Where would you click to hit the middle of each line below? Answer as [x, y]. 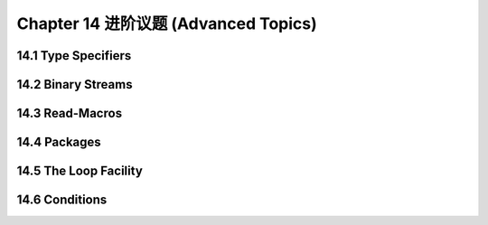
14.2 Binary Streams [75, 84]
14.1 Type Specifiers [74, 56]
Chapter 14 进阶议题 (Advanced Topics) [167, 23]
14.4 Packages [59, 142]
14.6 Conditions [62, 200]
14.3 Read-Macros [69, 113]
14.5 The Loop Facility [80, 171]
